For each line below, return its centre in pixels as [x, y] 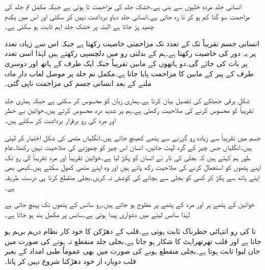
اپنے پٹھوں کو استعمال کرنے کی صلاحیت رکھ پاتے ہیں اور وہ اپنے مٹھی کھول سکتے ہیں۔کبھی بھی [133, 167]
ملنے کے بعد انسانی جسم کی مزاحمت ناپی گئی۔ [78, 83]
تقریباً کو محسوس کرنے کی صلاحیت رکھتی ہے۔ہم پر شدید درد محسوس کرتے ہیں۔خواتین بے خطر [129, 110]
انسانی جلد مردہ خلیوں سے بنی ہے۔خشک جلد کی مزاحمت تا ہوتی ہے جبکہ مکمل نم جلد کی [123, 6]
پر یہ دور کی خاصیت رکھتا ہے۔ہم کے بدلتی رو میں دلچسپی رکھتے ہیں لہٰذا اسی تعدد [130, 53]
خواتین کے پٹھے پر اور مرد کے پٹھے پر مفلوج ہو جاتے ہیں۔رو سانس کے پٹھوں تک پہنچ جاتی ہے [130, 204]
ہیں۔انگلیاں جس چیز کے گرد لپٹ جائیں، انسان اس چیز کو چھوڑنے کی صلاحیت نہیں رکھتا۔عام [128, 147]
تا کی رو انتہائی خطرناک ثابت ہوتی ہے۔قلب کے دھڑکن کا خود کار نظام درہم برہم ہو [130, 231]
